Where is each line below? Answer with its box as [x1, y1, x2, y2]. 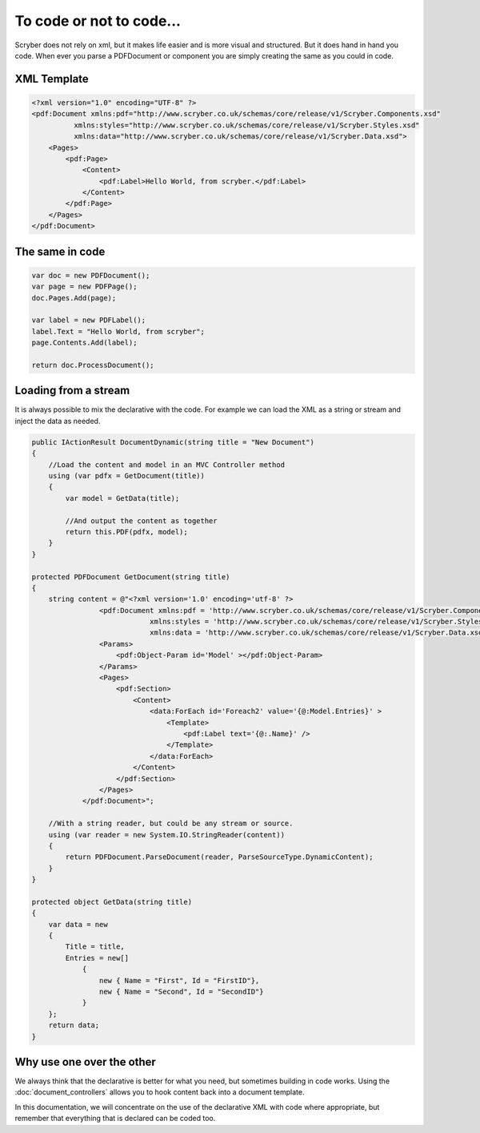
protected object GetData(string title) [31, 897, 192, 906]
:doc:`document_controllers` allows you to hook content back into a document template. [14, 1087, 305, 1097]
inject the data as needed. [14, 416, 101, 425]
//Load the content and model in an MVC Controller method [48, 460, 286, 469]
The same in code [14, 244, 106, 258]
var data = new [48, 920, 108, 929]
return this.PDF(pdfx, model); [65, 527, 188, 536]
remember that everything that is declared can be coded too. [14, 1114, 216, 1123]
